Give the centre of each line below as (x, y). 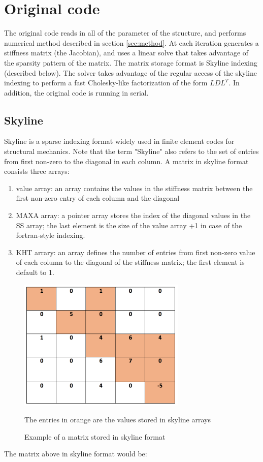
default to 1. (35, 272)
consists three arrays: (37, 171)
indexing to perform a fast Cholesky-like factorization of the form (106, 83)
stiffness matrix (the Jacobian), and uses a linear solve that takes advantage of (126, 53)
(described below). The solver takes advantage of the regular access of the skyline (130, 72)
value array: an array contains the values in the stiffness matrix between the (134, 188)
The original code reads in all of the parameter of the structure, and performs (125, 33)
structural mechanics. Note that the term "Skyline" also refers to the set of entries (131, 151)
